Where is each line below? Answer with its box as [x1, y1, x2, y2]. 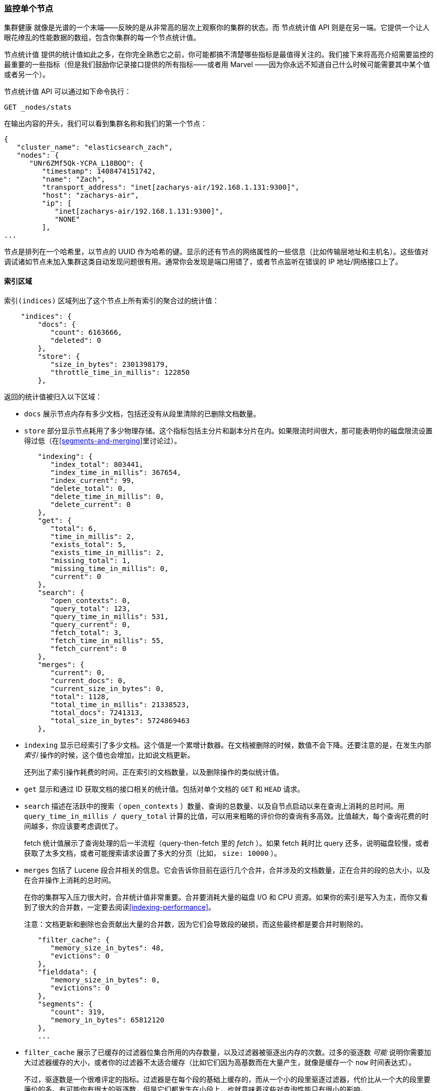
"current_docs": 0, [50, 676, 127, 685]
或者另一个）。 [4, 70, 50, 79]
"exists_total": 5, [50, 540, 127, 549]
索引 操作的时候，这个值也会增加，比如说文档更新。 [24, 750, 194, 759]
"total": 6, [50, 524, 97, 532]
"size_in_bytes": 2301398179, [50, 360, 169, 368]
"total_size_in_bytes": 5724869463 [50, 716, 190, 725]
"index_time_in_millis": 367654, [50, 468, 182, 476]
